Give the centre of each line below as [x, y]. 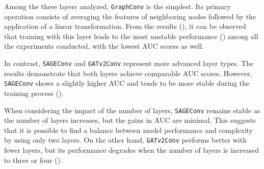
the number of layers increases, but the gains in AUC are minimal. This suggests [130, 120]
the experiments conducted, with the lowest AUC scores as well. [104, 46]
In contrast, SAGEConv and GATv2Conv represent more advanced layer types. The [129, 63]
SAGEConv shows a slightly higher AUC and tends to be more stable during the [127, 83]
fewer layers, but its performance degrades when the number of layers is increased [132, 150]
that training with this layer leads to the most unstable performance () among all [131, 36]
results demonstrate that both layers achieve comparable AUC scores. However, [128, 73]
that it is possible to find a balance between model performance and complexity [128, 130]
